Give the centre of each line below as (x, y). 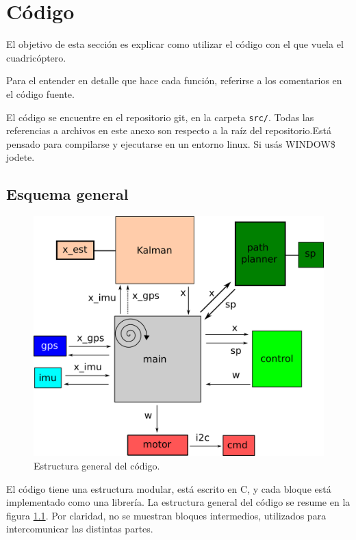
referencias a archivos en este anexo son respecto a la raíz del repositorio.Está (169, 130)
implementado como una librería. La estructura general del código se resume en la (178, 502)
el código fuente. (40, 93)
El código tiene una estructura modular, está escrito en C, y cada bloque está (169, 488)
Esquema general (67, 194)
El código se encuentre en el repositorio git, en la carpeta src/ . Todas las (160, 117)
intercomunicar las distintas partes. (80, 529)
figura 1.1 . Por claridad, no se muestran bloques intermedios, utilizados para (166, 515)
